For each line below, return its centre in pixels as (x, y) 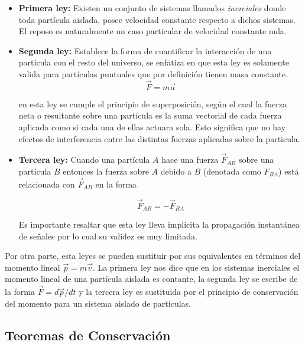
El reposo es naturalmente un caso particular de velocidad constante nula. (152, 31)
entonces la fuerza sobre (106, 171)
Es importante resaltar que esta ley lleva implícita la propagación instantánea (159, 224)
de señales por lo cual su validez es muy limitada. (108, 236)
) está (289, 171)
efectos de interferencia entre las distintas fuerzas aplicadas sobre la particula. (159, 138)
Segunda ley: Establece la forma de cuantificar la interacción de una (145, 50)
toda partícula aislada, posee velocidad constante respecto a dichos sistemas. (157, 19)
